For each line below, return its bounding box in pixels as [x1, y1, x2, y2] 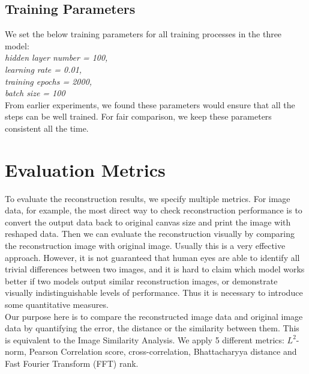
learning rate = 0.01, [5, 63, 82, 75]
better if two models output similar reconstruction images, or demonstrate [5, 274, 278, 287]
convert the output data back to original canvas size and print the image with [5, 215, 291, 228]
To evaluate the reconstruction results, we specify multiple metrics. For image [5, 192, 290, 204]
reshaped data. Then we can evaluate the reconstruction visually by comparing [5, 227, 295, 240]
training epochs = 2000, [5, 75, 92, 87]
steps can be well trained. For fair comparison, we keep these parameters [5, 110, 272, 123]
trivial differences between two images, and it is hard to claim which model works [5, 263, 305, 275]
